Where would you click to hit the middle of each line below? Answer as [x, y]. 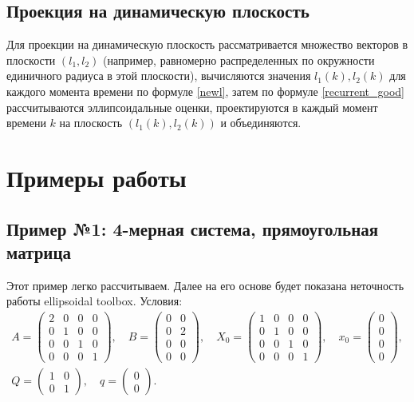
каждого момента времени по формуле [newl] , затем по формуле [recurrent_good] [205, 91]
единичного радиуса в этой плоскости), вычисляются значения [159, 76]
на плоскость [91, 123]
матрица [39, 251]
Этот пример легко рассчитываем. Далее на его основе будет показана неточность [205, 285]
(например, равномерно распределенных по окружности [239, 60]
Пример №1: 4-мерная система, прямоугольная [193, 228]
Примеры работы [97, 177]
